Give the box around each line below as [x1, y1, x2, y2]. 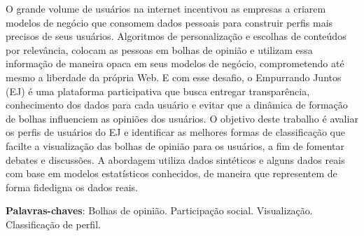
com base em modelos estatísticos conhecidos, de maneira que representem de [6, 166, 337, 181]
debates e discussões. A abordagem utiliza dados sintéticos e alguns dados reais [6, 152, 345, 167]
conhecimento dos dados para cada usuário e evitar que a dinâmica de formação [6, 97, 348, 112]
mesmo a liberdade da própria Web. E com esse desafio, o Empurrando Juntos [6, 69, 342, 84]
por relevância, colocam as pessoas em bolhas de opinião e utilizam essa [6, 42, 313, 57]
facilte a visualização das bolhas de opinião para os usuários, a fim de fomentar [6, 138, 344, 153]
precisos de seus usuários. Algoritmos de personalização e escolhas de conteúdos [6, 29, 346, 43]
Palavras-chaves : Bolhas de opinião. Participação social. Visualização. [6, 203, 313, 218]
